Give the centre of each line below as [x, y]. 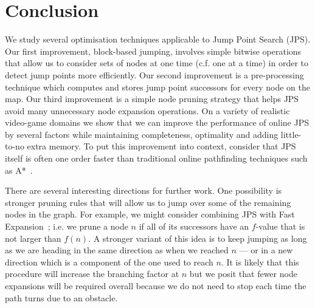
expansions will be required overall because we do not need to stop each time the [156, 286]
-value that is [280, 226]
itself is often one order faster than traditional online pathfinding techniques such [156, 158]
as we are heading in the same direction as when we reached [117, 250]
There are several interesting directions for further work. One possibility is [144, 190]
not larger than [33, 238]
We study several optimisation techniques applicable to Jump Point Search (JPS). [158, 39]
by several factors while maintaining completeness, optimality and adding [142, 134]
